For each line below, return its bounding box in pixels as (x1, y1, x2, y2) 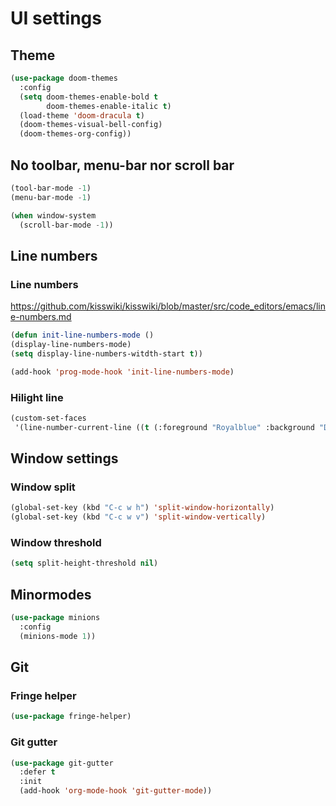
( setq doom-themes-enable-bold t (19, 92, 159, 102)
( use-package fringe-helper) (10, 712, 132, 722)
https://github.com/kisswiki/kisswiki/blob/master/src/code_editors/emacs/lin (10, 300, 326, 312)
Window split (10, 480, 76, 494)
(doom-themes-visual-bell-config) (19, 120, 163, 130)
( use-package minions (10, 613, 101, 623)
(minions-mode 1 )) (19, 631, 97, 641)
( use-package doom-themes (10, 73, 118, 83)
